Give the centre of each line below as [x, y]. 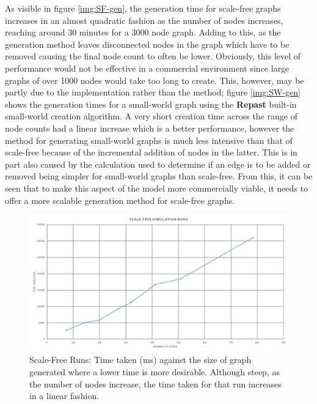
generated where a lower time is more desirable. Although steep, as [155, 372]
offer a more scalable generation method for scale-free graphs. [120, 200]
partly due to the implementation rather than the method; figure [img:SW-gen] [153, 92]
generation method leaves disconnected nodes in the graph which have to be [147, 44]
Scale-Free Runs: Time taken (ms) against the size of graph [140, 360]
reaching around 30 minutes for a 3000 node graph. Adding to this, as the [143, 32]
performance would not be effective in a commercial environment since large [147, 68]
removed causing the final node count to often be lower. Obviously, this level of [153, 56]
